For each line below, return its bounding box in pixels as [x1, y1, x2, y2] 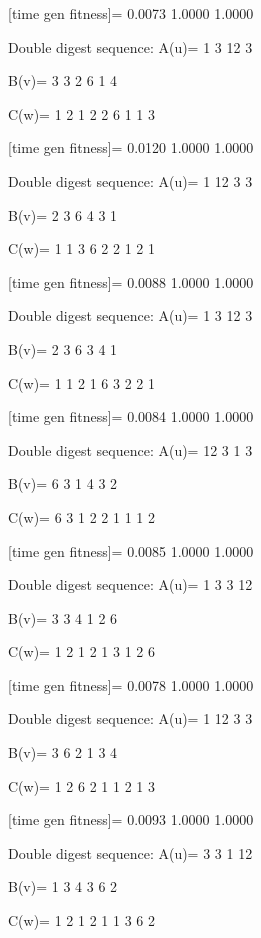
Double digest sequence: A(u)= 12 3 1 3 [8, 439, 253, 460]
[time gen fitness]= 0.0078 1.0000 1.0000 [8, 674, 254, 695]
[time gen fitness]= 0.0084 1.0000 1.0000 [8, 406, 254, 427]
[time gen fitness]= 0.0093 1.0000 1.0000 [8, 809, 254, 830]
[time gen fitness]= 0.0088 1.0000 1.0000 [8, 271, 254, 292]
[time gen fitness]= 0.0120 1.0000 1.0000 [8, 137, 254, 158]
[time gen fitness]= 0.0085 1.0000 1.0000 [8, 540, 254, 561]
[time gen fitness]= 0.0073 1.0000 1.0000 [8, 3, 254, 23]
